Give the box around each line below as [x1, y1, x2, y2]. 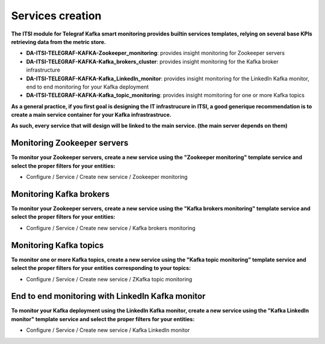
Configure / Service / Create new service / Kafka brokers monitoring [26, 224, 196, 231]
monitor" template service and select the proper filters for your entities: [11, 315, 195, 322]
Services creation [11, 9, 102, 22]
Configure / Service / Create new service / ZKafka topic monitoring [26, 275, 193, 283]
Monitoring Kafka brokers [11, 189, 110, 199]
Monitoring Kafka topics [11, 240, 104, 250]
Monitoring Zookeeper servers [11, 138, 129, 148]
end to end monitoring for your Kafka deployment [26, 83, 149, 90]
